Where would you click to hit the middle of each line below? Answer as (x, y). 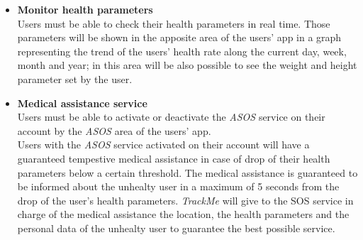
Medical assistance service (82, 103)
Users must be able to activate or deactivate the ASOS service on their (171, 117)
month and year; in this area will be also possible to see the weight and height (187, 65)
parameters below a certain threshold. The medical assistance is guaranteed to (188, 172)
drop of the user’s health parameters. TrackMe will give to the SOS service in (185, 200)
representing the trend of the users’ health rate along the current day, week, (182, 51)
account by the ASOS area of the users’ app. (114, 130)
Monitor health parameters (85, 9)
